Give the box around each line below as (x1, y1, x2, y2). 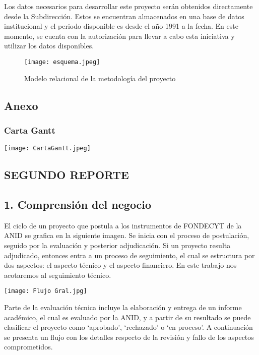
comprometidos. (4, 341, 53, 352)
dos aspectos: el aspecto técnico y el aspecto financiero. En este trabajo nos (4, 260, 237, 270)
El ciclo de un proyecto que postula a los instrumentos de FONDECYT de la (4, 220, 242, 230)
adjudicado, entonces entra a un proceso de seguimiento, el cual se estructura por (4, 250, 255, 260)
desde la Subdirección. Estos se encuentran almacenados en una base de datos (4, 11, 244, 21)
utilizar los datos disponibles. (4, 40, 94, 51)
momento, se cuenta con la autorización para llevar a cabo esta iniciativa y (4, 30, 235, 41)
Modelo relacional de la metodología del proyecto (24, 73, 176, 83)
